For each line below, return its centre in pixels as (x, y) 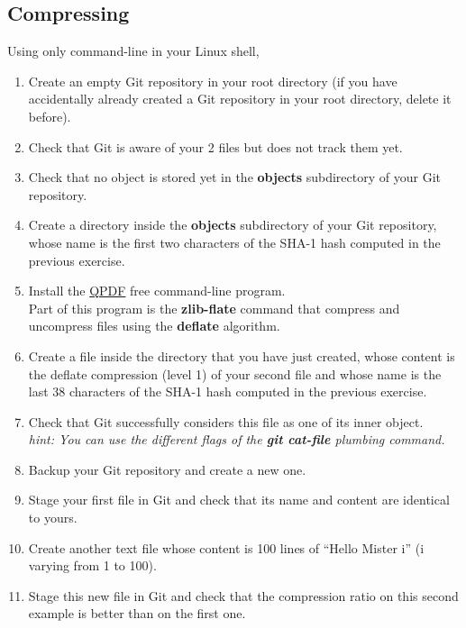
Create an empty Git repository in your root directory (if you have (213, 81)
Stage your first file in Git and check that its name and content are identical (239, 500)
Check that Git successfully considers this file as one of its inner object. (226, 421)
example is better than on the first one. (137, 613)
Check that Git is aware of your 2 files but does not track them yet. (215, 146)
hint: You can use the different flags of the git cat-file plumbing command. (237, 439)
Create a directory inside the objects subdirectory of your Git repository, (233, 225)
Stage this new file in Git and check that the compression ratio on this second (243, 595)
